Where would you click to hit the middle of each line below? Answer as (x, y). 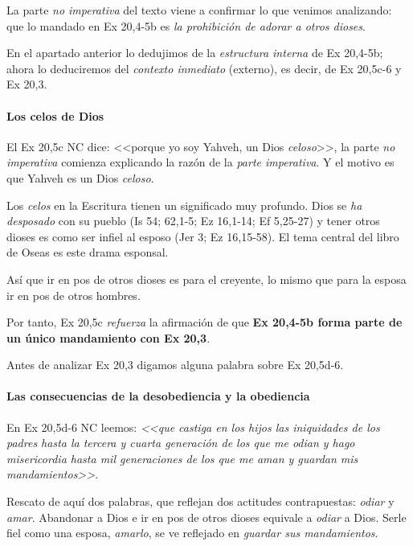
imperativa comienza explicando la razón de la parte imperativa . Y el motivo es (200, 162)
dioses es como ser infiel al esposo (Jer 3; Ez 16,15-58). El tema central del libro (203, 236)
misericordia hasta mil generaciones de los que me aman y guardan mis (182, 458)
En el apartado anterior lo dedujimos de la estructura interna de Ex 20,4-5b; (195, 53)
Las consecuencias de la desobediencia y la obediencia (158, 396)
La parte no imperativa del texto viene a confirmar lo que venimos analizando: (199, 10)
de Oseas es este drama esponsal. (88, 252)
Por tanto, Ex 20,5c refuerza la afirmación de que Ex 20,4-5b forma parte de (204, 322)
